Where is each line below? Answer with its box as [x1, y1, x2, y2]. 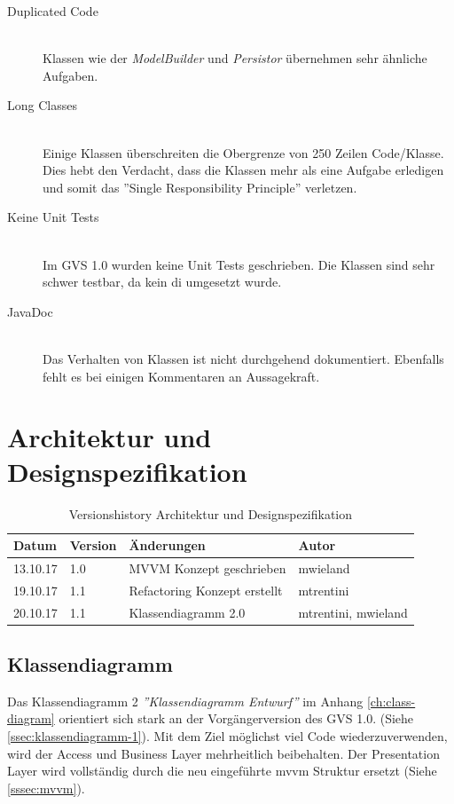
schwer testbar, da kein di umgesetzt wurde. [43, 272, 282, 291]
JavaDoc [7, 302, 53, 320]
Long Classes [7, 96, 77, 114]
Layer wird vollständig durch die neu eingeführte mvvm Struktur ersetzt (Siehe [7, 761, 437, 780]
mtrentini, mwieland [298, 603, 408, 621]
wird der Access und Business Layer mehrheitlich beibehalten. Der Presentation [7, 744, 440, 762]
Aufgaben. [43, 66, 98, 84]
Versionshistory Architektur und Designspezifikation [68, 505, 353, 524]
